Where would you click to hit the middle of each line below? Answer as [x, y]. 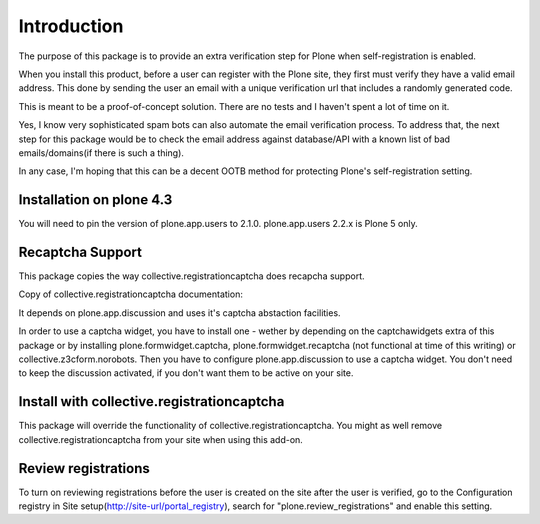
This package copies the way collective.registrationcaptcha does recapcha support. [191, 276]
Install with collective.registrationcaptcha [151, 401]
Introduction [71, 26]
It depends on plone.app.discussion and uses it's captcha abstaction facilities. [179, 312]
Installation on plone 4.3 [95, 200]
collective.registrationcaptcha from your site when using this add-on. [161, 439]
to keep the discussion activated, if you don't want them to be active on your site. [186, 373]
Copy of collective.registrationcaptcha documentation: [131, 294]
